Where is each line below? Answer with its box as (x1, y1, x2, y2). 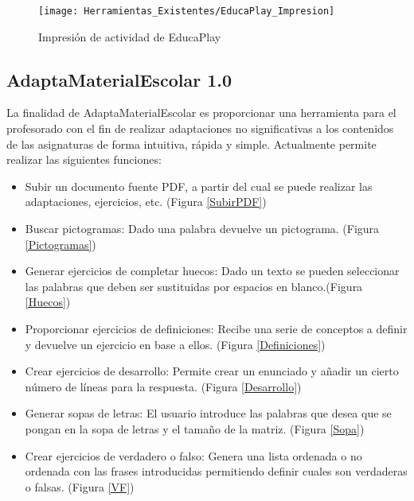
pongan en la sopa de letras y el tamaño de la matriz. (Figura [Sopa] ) (25, 420, 365, 437)
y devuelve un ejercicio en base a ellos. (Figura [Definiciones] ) (25, 336, 326, 352)
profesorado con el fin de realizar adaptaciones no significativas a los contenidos (6, 120, 394, 137)
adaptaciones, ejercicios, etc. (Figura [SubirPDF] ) (25, 193, 267, 210)
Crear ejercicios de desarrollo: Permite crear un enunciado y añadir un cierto (25, 363, 399, 379)
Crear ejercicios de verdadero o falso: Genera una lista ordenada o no (25, 447, 362, 464)
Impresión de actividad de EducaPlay (38, 28, 221, 45)
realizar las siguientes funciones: (6, 151, 162, 168)
